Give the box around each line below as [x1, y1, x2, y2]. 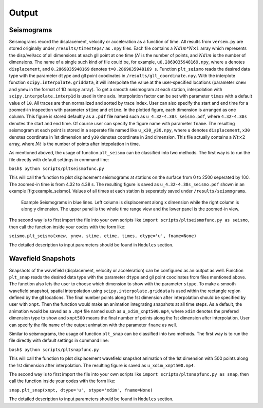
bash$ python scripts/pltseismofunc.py [9, 166, 104, 171]
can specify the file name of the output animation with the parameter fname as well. [9, 322, 177, 328]
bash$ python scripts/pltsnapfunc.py [9, 347, 99, 352]
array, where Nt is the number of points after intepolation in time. [9, 141, 140, 147]
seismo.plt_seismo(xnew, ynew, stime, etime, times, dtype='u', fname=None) [9, 233, 197, 239]
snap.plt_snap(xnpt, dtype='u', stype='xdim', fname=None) [9, 387, 153, 393]
